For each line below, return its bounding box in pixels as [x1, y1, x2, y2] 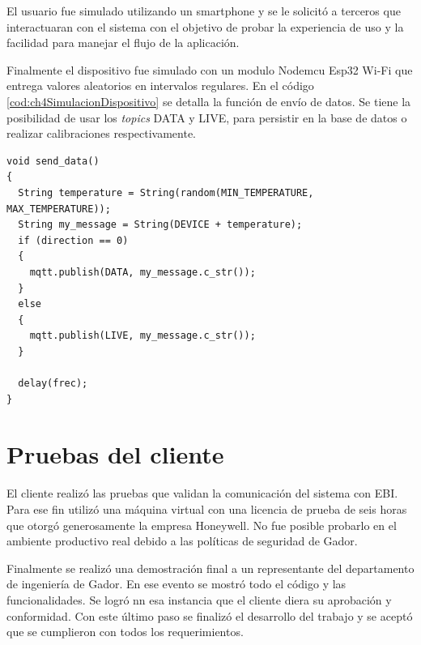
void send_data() [6, 155, 100, 167]
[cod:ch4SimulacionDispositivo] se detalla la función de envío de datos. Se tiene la [6, 92, 411, 109]
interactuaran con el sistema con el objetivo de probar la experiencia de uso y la [6, 18, 404, 35]
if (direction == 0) [18, 234, 129, 246]
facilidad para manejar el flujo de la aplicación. [6, 34, 240, 51]
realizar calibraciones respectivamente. [6, 125, 197, 142]
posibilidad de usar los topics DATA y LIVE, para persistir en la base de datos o [6, 109, 407, 126]
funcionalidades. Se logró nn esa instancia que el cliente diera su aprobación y [6, 591, 392, 608]
